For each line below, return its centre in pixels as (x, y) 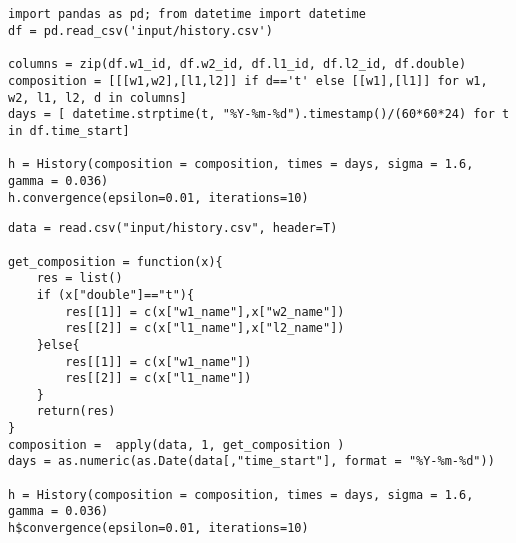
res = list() (79, 278)
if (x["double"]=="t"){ (115, 294)
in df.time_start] (69, 130)
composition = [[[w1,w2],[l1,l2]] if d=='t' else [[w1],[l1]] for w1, (248, 81)
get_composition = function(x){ (115, 261)
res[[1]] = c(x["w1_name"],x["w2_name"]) (205, 311)
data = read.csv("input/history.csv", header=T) (173, 228)
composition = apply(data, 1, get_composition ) (176, 444)
